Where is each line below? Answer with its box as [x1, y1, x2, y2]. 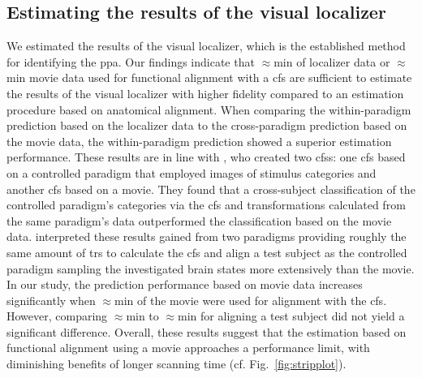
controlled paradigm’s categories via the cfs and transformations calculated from [6, 196, 406, 213]
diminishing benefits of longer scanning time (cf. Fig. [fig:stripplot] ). [6, 355, 347, 372]
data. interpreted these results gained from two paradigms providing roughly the [6, 228, 407, 245]
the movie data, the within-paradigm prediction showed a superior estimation [6, 132, 392, 149]
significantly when [6, 291, 96, 308]
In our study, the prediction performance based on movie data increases [6, 276, 363, 293]
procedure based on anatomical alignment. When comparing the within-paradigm [6, 101, 411, 118]
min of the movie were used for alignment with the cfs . [114, 291, 387, 308]
